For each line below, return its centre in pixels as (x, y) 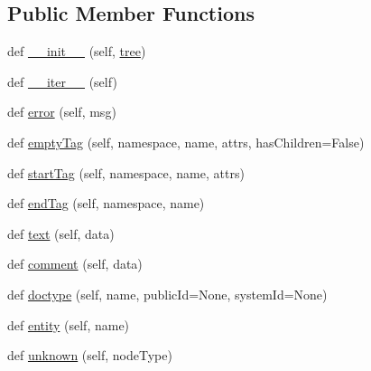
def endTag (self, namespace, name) (106, 203)
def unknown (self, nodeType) (90, 355)
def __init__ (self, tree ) (77, 51)
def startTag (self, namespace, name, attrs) (126, 172)
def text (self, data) (61, 233)
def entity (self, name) (69, 324)
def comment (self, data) (75, 264)
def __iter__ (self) (62, 81)
